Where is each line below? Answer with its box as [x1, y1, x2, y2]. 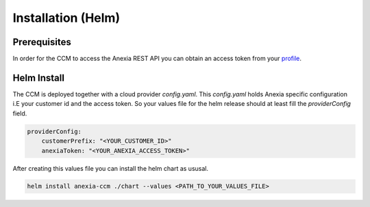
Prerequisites [12, 36, 71, 48]
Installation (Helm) [12, 10, 120, 25]
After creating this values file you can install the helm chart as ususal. [12, 164, 209, 172]
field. [12, 109, 27, 118]
